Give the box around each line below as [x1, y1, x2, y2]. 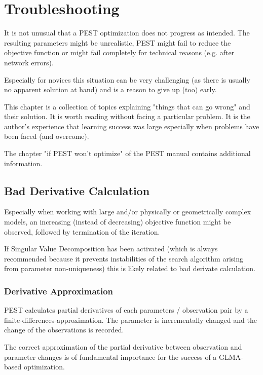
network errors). [4, 57, 54, 67]
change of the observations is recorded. [4, 324, 124, 335]
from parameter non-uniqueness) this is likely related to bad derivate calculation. [4, 263, 255, 274]
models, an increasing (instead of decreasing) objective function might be [4, 216, 231, 227]
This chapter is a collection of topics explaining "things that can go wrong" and [4, 101, 250, 111]
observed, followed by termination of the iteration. [4, 226, 160, 237]
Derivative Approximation [4, 284, 113, 297]
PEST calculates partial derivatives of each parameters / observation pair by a [4, 305, 248, 315]
